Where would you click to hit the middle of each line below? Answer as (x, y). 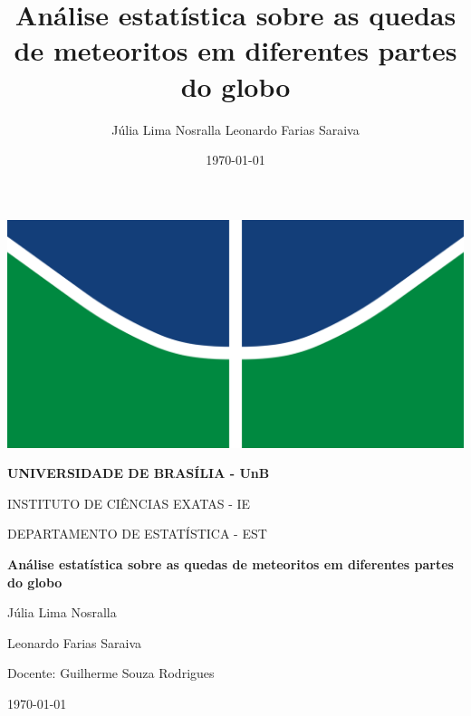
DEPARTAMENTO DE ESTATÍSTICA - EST (137, 534)
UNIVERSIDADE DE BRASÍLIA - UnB (139, 473)
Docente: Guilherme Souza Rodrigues (111, 673)
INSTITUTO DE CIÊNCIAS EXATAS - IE (129, 503)
